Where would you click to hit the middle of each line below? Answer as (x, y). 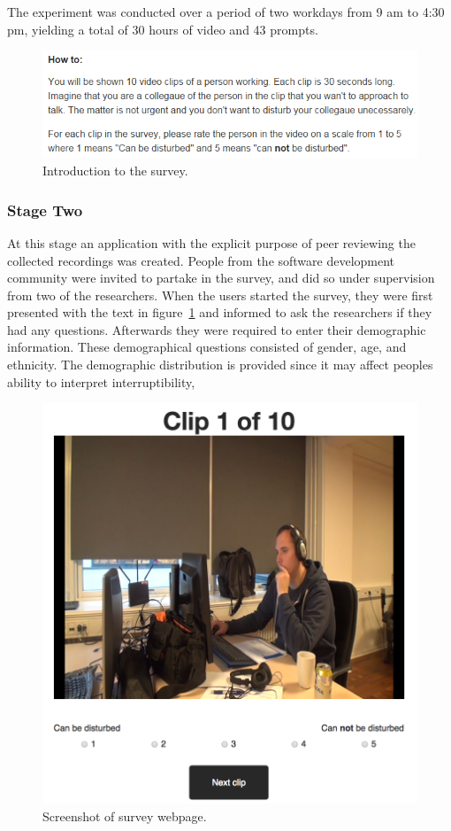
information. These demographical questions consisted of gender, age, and (207, 347)
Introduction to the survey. (115, 171)
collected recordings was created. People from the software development (201, 260)
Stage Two (45, 210)
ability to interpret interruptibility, (101, 381)
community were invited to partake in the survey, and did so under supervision (221, 278)
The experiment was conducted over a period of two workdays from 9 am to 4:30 (226, 12)
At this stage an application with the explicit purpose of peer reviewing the (211, 242)
